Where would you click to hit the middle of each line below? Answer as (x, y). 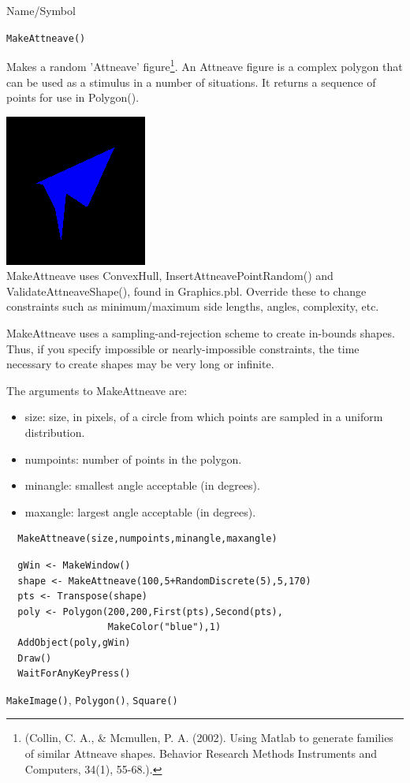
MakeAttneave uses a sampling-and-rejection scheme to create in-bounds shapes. (201, 333)
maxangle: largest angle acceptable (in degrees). (140, 511)
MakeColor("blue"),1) (164, 627)
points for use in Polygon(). (73, 97)
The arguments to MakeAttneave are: (97, 390)
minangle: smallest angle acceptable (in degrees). (142, 485)
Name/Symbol (41, 10)
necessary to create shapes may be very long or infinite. (140, 364)
